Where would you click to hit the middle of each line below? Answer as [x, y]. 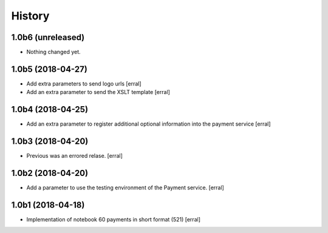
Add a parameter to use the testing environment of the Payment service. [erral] [125, 187]
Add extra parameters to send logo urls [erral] [84, 83]
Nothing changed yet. [54, 52]
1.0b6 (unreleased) [48, 37]
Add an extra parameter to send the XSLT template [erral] [98, 92]
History [30, 16]
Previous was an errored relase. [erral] [74, 156]
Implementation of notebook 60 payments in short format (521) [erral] [113, 219]
